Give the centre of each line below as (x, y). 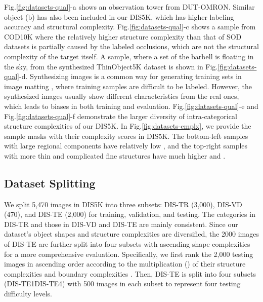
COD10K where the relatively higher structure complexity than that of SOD (123, 36)
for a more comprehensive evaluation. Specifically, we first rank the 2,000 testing (129, 254)
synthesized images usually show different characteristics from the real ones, (122, 96)
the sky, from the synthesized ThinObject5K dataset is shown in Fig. (111, 66)
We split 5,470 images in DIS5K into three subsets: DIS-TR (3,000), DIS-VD (123, 204)
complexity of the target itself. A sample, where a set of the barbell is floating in (129, 56)
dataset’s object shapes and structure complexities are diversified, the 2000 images (131, 234)
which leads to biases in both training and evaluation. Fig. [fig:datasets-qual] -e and (131, 106)
